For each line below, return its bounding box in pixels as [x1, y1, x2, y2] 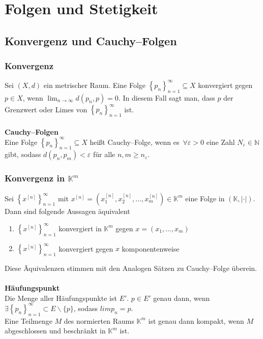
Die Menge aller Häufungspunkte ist [5, 292, 117, 303]
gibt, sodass [5, 149, 41, 160]
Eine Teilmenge [5, 315, 52, 326]
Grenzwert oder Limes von [5, 104, 87, 114]
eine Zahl [206, 136, 235, 147]
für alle [93, 149, 115, 160]
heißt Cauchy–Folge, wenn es [90, 136, 180, 147]
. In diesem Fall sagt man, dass [118, 92, 215, 103]
